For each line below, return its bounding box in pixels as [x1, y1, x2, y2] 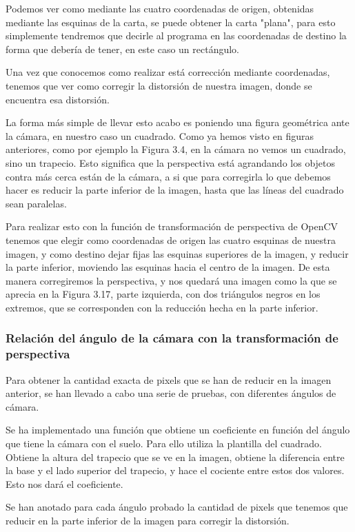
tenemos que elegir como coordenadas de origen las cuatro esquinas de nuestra [6, 232, 336, 247]
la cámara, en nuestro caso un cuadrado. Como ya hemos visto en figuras [6, 128, 314, 143]
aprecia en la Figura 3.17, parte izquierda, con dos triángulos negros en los [6, 287, 321, 301]
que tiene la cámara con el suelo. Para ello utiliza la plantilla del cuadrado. [6, 436, 322, 450]
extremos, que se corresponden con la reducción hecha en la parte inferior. [6, 300, 318, 314]
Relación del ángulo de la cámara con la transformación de [6, 329, 338, 347]
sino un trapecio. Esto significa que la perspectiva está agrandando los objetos [6, 155, 336, 170]
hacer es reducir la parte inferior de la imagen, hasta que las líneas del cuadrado [6, 183, 344, 197]
